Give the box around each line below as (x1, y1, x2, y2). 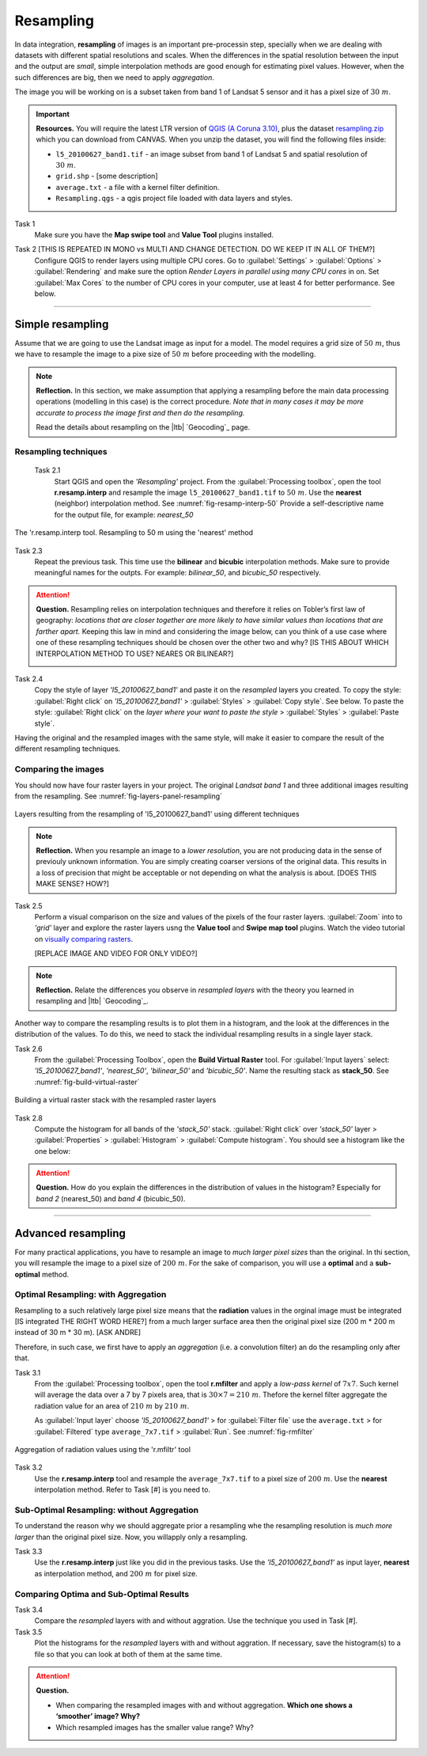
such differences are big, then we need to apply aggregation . (14, 72, 215, 82)
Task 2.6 (14, 1044, 43, 1053)
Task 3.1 (14, 1367, 41, 1377)
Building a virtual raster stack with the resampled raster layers (14, 1095, 217, 1105)
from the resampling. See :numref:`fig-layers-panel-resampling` (14, 791, 223, 801)
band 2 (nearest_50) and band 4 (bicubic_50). (36, 1193, 186, 1203)
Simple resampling (14, 317, 109, 331)
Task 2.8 (14, 1113, 43, 1123)
